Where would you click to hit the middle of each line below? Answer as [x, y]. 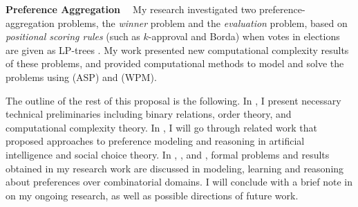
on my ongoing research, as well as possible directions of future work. [152, 195]
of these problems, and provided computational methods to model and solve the [175, 63]
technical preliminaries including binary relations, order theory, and [149, 114]
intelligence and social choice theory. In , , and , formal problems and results [168, 154]
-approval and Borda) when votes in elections [244, 36]
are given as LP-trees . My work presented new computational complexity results [177, 49]
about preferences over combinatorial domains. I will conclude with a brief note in [179, 182]
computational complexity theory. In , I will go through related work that [161, 127]
